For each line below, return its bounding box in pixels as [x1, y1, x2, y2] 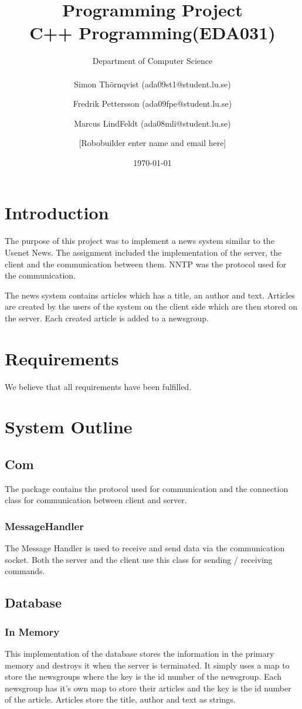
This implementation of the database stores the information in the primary [5, 647, 274, 660]
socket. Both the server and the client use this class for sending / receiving [5, 553, 273, 565]
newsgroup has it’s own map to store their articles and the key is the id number [5, 681, 291, 694]
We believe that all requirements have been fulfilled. [5, 380, 192, 392]
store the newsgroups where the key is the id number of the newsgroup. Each [5, 670, 282, 683]
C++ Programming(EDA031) [29, 21, 276, 45]
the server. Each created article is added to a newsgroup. [5, 311, 209, 324]
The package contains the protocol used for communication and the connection [5, 482, 289, 494]
